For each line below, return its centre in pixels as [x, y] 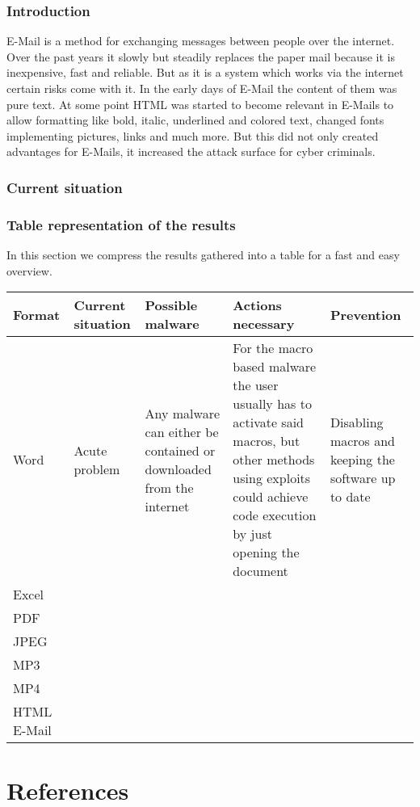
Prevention [365, 314]
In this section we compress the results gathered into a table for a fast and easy [203, 255]
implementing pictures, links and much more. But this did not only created [193, 135]
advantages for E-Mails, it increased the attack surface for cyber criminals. [191, 151]
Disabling [357, 422]
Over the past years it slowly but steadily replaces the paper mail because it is [201, 56]
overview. [29, 270]
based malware [275, 367]
